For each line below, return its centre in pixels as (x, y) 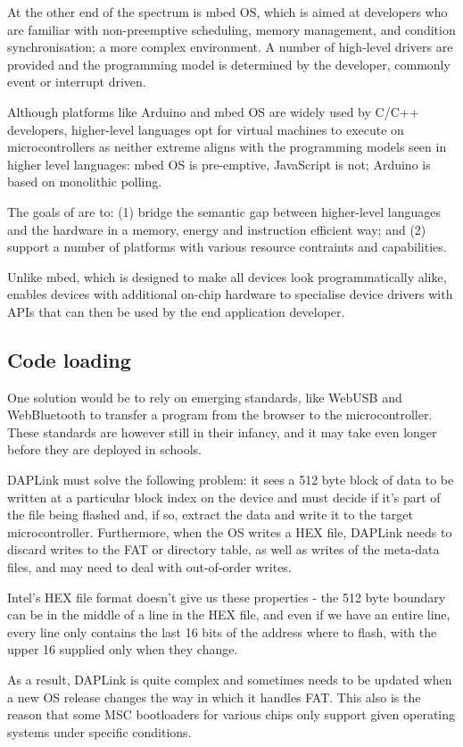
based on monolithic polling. (85, 182)
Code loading (69, 359)
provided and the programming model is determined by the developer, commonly (229, 64)
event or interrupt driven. (77, 82)
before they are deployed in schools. (105, 449)
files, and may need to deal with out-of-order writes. (149, 567)
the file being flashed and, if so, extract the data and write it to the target (210, 515)
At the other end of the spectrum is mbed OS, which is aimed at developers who (227, 12)
